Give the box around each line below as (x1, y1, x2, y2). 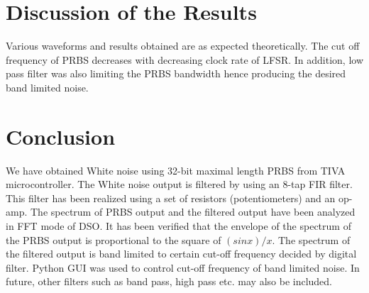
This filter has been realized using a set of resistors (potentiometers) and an (6, 190, 336, 205)
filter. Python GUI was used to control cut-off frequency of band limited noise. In (6, 260, 360, 275)
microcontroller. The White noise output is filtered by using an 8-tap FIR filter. (6, 177, 353, 192)
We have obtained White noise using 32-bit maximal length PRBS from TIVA (6, 162, 346, 177)
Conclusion (6, 121, 116, 150)
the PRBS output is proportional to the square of (6, 232, 221, 247)
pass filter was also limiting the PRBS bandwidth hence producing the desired (6, 66, 346, 81)
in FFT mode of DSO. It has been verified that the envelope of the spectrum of (6, 219, 351, 233)
